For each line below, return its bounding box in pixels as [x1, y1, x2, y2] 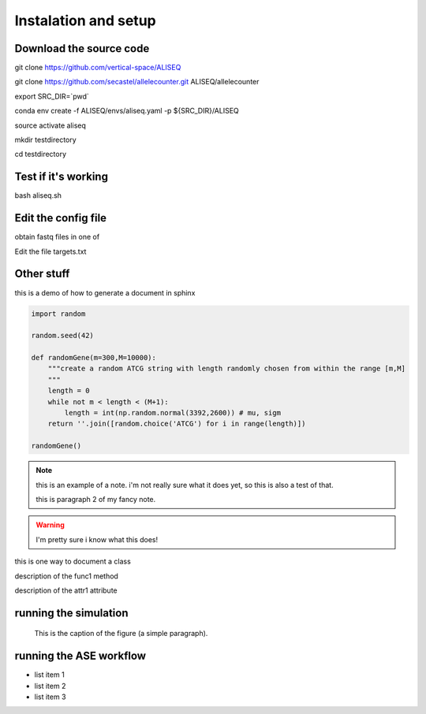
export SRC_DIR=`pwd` [14, 91, 90, 101]
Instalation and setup [14, 12, 157, 29]
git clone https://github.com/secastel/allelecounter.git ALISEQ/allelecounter [14, 77, 260, 87]
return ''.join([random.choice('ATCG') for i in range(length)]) [47, 419, 306, 429]
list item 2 [34, 681, 66, 690]
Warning [35, 520, 65, 530]
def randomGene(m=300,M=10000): [31, 353, 157, 363]
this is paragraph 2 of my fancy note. [35, 494, 156, 504]
